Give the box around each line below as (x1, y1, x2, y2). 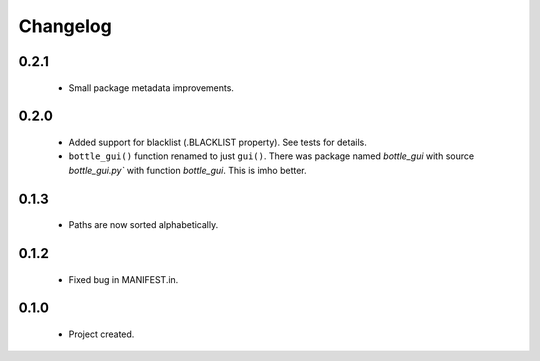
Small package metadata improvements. (68, 81, 235, 94)
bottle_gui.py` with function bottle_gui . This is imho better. (68, 164, 307, 176)
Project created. (68, 328, 135, 340)
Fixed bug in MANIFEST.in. (68, 273, 179, 285)
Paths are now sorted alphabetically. (68, 219, 219, 231)
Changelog (18, 15, 112, 37)
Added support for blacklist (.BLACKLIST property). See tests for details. (68, 136, 367, 148)
